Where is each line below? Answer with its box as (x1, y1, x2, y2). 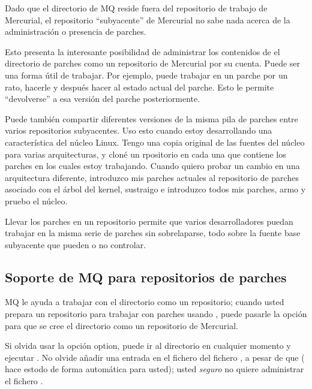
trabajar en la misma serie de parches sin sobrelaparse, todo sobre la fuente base (5, 227, 301, 239)
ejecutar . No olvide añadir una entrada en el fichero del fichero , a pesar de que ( (5, 351, 305, 363)
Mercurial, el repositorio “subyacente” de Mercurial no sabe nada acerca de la (5, 13, 290, 26)
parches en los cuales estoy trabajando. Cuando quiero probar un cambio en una (5, 159, 300, 172)
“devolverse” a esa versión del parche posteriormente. (5, 92, 200, 105)
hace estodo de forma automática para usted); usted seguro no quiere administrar (5, 363, 304, 375)
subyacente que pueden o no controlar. (5, 238, 146, 251)
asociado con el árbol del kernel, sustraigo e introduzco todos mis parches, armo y (5, 183, 306, 195)
